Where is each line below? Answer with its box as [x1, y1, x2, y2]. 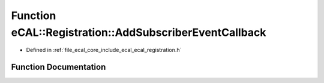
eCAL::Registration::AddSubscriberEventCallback [11, 26, 266, 39]
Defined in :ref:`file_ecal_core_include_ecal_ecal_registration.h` [26, 47, 182, 54]
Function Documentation [11, 62, 106, 72]
